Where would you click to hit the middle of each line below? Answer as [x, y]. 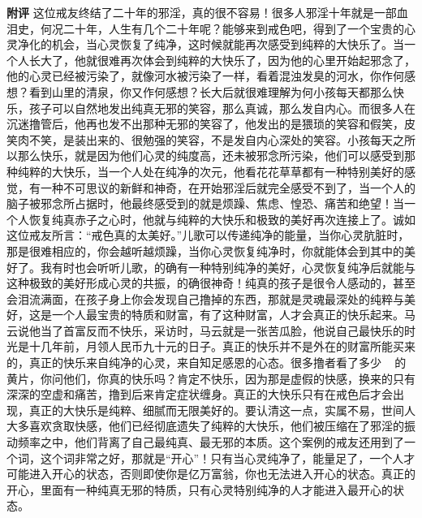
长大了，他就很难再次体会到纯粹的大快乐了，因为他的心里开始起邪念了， [222, 60]
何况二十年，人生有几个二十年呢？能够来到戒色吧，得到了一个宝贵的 [222, 28]
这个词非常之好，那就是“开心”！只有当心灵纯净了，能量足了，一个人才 [228, 458]
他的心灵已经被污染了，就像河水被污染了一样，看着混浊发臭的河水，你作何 [205, 76]
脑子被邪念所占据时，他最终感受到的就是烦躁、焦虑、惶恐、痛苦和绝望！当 [205, 203]
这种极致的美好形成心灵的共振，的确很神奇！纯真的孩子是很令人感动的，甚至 [211, 283]
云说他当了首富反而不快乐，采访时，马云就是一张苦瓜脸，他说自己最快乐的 [205, 330]
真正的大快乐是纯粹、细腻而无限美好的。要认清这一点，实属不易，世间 [216, 410]
